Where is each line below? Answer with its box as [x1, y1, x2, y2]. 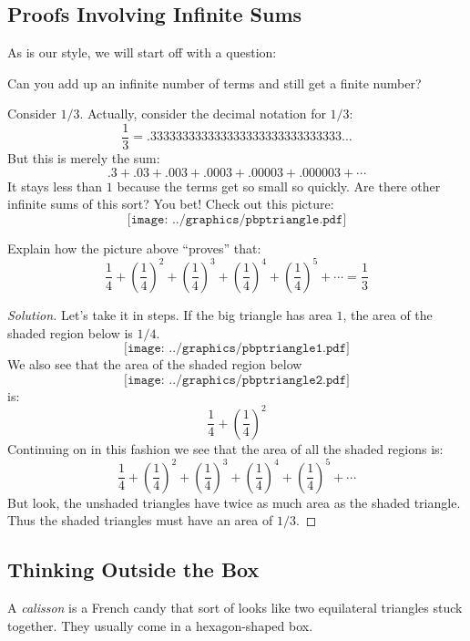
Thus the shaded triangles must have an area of [7, 511, 273, 530]
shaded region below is [7, 323, 133, 342]
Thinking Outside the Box [7, 555, 260, 584]
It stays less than [7, 176, 103, 195]
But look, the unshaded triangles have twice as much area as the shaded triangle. [7, 492, 461, 512]
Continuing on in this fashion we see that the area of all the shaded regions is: [7, 439, 444, 458]
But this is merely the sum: [7, 149, 160, 168]
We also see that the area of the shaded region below [7, 355, 302, 374]
